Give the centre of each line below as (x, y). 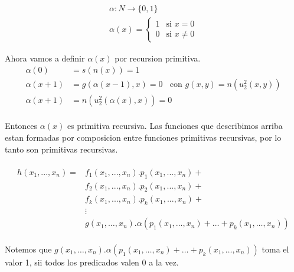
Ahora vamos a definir (45, 58)
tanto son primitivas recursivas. (61, 149)
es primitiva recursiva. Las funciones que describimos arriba (175, 126)
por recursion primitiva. (158, 58)
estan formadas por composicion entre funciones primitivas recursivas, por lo (143, 137)
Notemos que (28, 249)
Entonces (21, 126)
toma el (275, 249)
